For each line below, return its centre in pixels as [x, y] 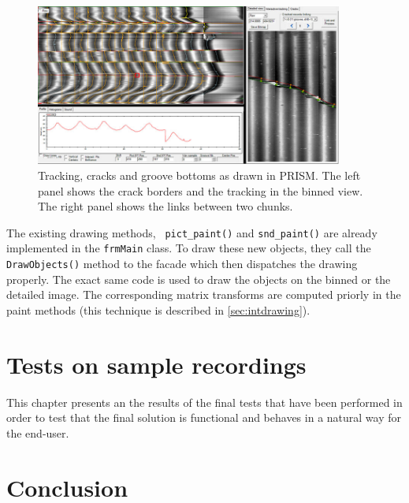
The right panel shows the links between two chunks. [165, 206]
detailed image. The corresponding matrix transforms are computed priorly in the [204, 294]
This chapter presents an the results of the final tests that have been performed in [204, 402]
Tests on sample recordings [156, 364]
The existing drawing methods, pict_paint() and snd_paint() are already [192, 232]
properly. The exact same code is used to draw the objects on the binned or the [199, 279]
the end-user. [38, 432]
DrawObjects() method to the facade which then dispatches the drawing [182, 264]
